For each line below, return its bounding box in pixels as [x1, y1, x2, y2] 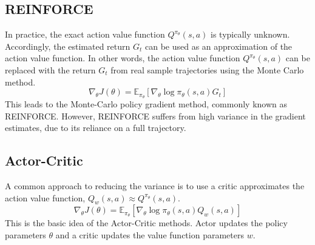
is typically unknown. [211, 28, 290, 41]
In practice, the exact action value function [5, 28, 165, 41]
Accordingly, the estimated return [5, 39, 130, 52]
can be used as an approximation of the [144, 39, 293, 52]
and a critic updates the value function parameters [55, 229, 244, 241]
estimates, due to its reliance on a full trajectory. [5, 121, 186, 134]
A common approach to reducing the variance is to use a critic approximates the [5, 180, 305, 192]
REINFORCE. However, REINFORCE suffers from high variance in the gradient [5, 109, 306, 122]
